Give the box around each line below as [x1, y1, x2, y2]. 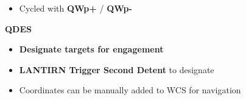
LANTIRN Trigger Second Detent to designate [19, 63, 214, 76]
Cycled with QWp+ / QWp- [19, 2, 132, 14]
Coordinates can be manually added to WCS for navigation [19, 84, 241, 96]
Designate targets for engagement [19, 43, 164, 55]
